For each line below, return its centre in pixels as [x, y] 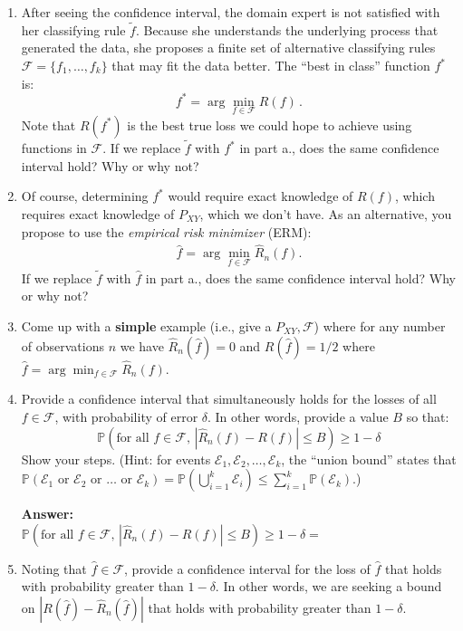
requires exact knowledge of [98, 213]
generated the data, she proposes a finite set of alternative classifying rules [228, 48]
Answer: [47, 514]
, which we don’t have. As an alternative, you [326, 213]
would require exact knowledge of [260, 196]
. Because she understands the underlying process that [287, 29]
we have [142, 345]
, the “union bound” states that [369, 459]
